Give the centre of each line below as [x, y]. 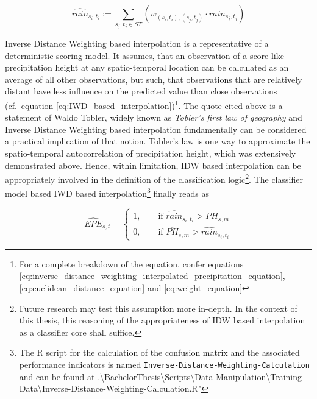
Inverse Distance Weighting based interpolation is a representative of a [137, 43]
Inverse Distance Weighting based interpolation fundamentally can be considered [156, 129]
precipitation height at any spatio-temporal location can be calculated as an [147, 67]
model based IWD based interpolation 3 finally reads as [107, 192]
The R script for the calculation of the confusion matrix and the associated [159, 352]
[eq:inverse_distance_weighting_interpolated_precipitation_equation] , [152, 276]
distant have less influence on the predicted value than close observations [141, 91]
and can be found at [57, 376]
